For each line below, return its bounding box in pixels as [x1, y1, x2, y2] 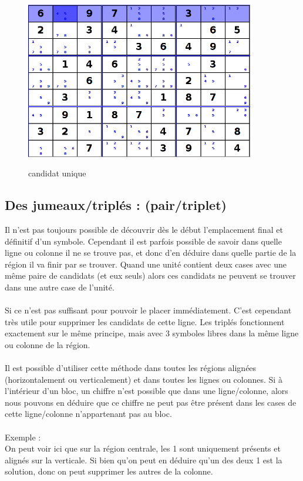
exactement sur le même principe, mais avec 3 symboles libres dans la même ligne [5, 327, 299, 339]
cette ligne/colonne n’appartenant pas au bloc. [5, 407, 172, 420]
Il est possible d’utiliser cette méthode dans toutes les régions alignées [5, 362, 257, 374]
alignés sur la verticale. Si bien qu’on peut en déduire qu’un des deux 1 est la [5, 453, 282, 466]
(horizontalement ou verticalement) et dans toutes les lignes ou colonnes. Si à [5, 373, 282, 385]
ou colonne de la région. [5, 338, 90, 350]
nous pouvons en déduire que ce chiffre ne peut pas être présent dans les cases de [5, 396, 297, 408]
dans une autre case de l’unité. [5, 280, 115, 293]
